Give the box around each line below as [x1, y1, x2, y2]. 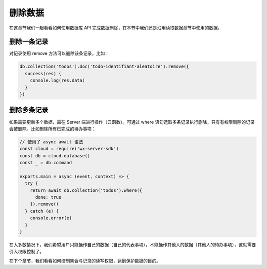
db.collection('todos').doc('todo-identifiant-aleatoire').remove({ [19, 64, 189, 69]
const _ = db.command [19, 160, 72, 166]
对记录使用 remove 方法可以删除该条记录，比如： [9, 50, 110, 56]
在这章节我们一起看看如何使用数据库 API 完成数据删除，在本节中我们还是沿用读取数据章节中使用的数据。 [9, 25, 222, 31]
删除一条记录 [9, 38, 48, 46]
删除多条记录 [9, 106, 48, 114]
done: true [35, 194, 62, 200]
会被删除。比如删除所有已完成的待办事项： [9, 126, 96, 132]
